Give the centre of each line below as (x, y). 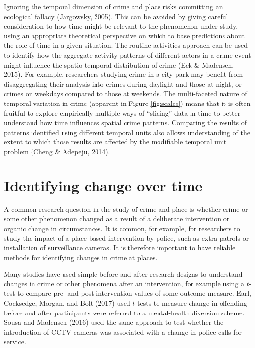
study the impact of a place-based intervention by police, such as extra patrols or (127, 238)
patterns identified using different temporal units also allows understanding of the (127, 132)
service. (15, 341)
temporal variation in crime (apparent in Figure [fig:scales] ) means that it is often (127, 103)
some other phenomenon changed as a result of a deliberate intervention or (117, 219)
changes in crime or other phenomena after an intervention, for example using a (124, 283)
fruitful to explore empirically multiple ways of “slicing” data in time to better (122, 113)
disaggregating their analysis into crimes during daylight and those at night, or (123, 84)
